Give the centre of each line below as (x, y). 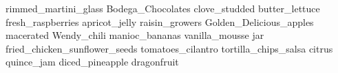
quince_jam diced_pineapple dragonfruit (92, 62)
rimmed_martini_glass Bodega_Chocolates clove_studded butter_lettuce (163, 8)
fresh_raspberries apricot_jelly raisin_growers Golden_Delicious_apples (160, 21)
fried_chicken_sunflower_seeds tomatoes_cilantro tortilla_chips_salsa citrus (169, 48)
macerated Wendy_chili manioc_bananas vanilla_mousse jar (135, 35)
